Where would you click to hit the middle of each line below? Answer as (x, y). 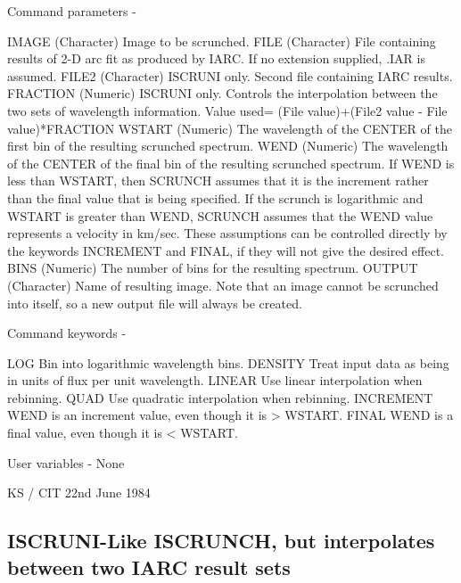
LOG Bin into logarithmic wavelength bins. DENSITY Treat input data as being (228, 362)
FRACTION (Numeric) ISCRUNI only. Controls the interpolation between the (222, 93)
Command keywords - (67, 333)
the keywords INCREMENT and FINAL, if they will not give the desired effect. (226, 250)
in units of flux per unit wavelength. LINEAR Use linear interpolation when (215, 380)
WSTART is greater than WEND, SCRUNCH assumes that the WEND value (220, 215)
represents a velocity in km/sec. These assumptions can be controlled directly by (227, 233)
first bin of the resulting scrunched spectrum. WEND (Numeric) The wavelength (228, 146)
